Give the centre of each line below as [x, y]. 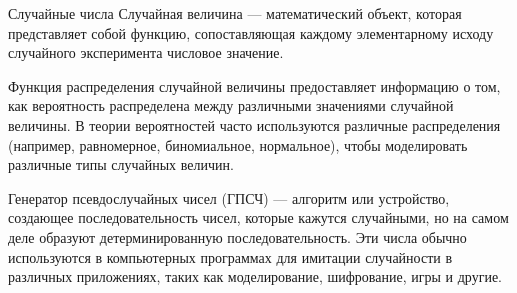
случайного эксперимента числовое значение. [146, 52]
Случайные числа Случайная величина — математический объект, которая [235, 13]
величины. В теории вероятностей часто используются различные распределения [254, 124]
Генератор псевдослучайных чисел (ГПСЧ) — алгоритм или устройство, [229, 197]
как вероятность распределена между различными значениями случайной [231, 105]
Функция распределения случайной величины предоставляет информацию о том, [254, 85]
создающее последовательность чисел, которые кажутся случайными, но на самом [258, 217]
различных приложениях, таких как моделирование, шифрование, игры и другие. [255, 276]
